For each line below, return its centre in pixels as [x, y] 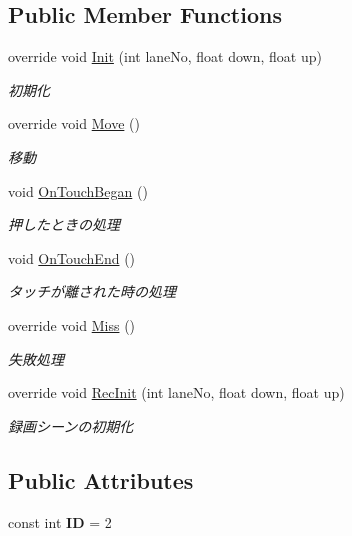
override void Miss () [72, 324]
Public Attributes [101, 479]
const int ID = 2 [60, 521]
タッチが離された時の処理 [92, 291]
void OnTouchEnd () [72, 257]
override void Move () [74, 123]
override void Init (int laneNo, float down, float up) [165, 56]
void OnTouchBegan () [78, 190]
